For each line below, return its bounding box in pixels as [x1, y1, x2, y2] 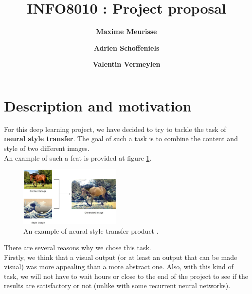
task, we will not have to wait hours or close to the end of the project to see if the [4, 271, 249, 281]
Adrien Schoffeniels [93, 42, 160, 53]
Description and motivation [4, 95, 192, 115]
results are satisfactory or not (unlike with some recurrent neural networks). [4, 280, 231, 291]
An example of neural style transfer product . [23, 226, 159, 236]
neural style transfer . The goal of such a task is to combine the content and [4, 133, 238, 144]
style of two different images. [4, 143, 90, 153]
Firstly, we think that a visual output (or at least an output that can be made [4, 252, 237, 262]
